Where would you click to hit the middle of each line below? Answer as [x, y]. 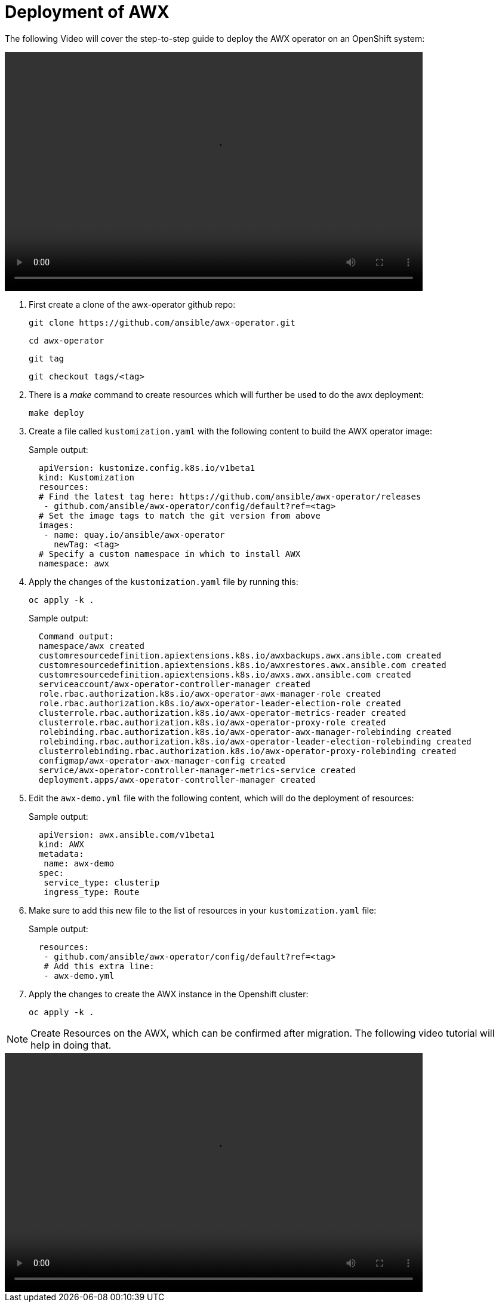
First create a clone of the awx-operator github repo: [132, 304]
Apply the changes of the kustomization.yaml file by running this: [164, 581]
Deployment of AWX [87, 12]
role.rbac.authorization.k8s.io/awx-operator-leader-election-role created [220, 703]
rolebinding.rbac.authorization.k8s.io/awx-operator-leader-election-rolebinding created [255, 741]
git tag [47, 358]
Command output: [76, 636]
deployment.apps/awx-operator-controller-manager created [177, 779]
